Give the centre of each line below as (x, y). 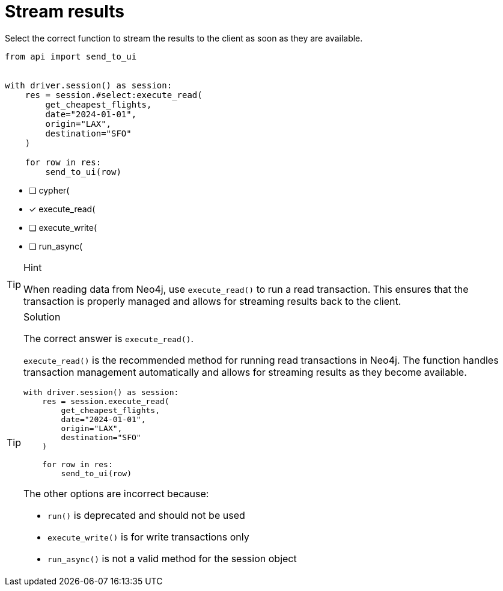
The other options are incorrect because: (116, 493)
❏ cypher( (49, 190)
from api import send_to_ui (71, 56)
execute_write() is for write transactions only (148, 537)
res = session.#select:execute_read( (114, 95)
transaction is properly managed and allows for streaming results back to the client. (212, 301)
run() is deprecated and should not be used (146, 515)
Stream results (65, 11)
